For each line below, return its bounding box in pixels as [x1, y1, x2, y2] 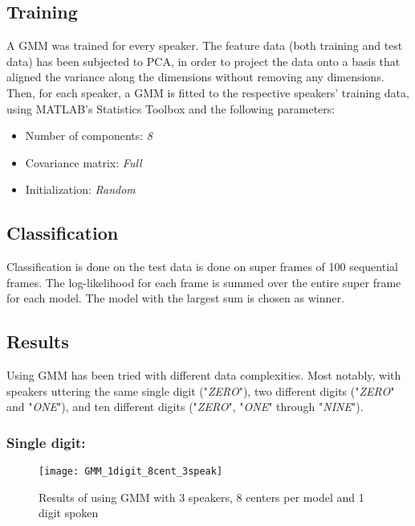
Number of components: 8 [25, 127, 153, 144]
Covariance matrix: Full [25, 154, 142, 171]
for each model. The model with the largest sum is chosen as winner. [6, 290, 344, 306]
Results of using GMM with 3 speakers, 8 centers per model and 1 [39, 488, 364, 505]
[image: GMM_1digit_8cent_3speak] [39, 466, 223, 478]
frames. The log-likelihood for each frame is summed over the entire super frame [6, 273, 401, 290]
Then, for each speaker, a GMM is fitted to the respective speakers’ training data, [6, 84, 409, 101]
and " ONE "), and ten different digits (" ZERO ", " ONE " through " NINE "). [6, 398, 364, 415]
